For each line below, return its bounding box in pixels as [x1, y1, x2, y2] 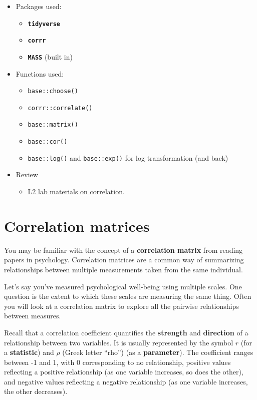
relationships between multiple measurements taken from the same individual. [4, 264, 243, 274]
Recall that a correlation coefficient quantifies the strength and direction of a [4, 327, 248, 337]
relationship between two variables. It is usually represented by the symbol [4, 337, 233, 347]
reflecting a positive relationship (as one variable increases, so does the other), [4, 366, 243, 377]
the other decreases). [4, 386, 68, 396]
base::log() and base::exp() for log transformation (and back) [28, 152, 228, 163]
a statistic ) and [4, 347, 54, 357]
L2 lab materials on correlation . [28, 186, 125, 197]
